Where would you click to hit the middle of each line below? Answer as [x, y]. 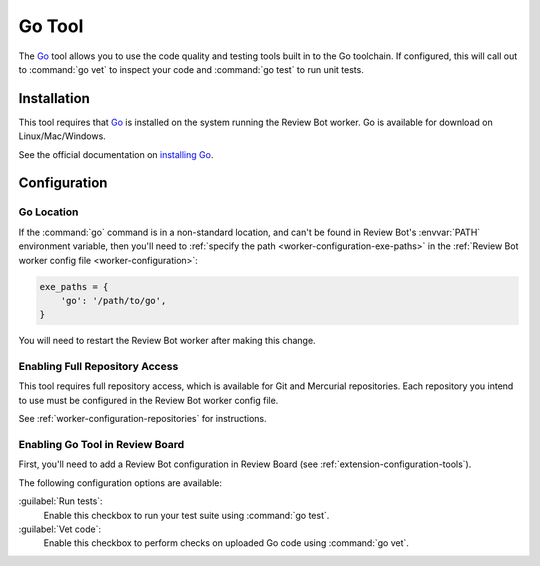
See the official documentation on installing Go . [116, 154]
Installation [54, 98]
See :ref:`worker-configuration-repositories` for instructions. [142, 419]
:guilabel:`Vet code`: [60, 529]
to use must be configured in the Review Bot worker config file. [148, 400]
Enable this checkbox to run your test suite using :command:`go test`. [186, 515]
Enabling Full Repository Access [98, 367]
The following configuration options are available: [120, 482]
